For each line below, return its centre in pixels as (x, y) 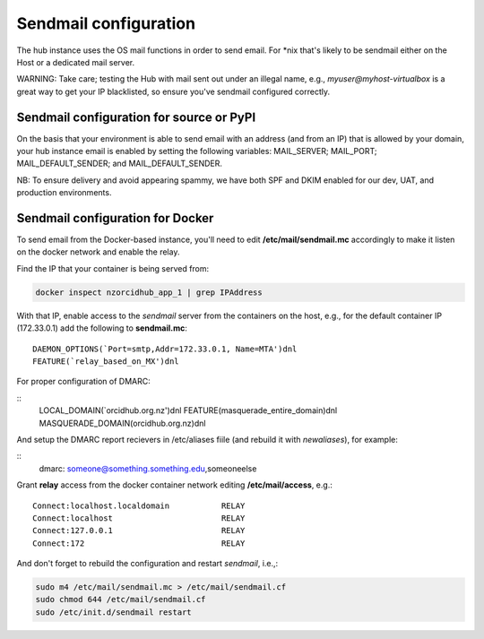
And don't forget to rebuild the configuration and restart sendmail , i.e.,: (147, 564)
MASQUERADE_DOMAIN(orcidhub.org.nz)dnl (122, 423)
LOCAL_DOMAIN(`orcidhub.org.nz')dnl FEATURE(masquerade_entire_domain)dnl (188, 410)
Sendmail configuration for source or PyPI (136, 117)
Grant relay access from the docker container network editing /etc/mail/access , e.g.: (175, 485)
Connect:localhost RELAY (139, 518)
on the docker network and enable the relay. (98, 252)
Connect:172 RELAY (139, 543)
